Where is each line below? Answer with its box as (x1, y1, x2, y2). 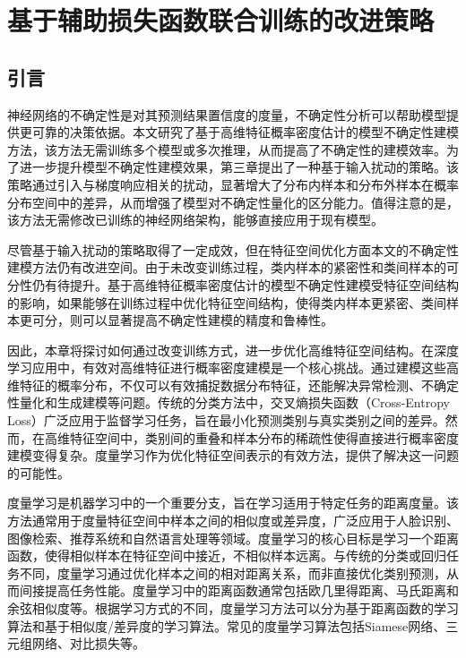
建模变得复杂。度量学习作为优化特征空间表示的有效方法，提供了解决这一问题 (7, 446, 459, 465)
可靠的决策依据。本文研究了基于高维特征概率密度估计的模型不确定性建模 (31, 123, 459, 141)
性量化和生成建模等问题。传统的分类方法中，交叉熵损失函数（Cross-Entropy (7, 393, 450, 412)
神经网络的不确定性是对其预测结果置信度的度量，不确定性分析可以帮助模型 (7, 105, 446, 124)
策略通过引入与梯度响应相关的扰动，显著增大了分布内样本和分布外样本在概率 (7, 175, 459, 193)
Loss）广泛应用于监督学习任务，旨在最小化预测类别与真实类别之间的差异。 (7, 411, 445, 430)
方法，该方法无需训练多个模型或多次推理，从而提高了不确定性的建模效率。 (7, 140, 446, 158)
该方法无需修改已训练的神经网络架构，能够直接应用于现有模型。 (7, 210, 384, 229)
